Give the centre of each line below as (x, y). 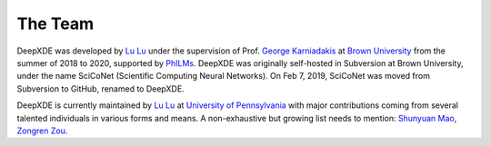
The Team (55, 24)
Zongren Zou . (42, 131)
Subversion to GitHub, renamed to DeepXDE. (101, 88)
